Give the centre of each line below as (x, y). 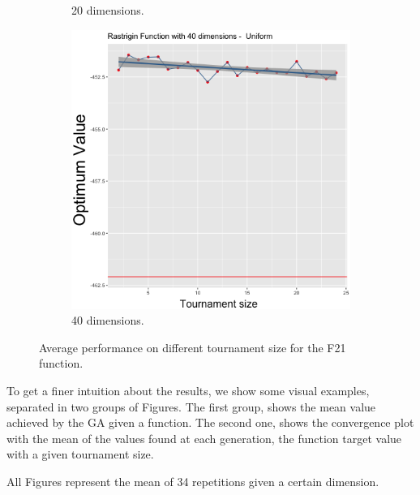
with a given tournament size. (80, 454)
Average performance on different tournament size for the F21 (193, 347)
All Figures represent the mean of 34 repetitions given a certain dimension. (193, 481)
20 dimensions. (108, 10)
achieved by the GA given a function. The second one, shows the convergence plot (210, 422)
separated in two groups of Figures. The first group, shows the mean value (191, 406)
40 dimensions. (108, 320)
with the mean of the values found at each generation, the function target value (204, 438)
